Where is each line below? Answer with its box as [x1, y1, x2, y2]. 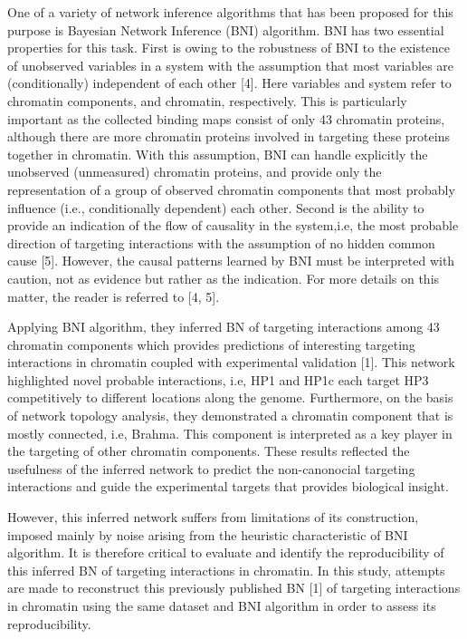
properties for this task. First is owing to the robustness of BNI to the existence [7, 38, 450, 57]
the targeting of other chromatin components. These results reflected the [7, 441, 410, 460]
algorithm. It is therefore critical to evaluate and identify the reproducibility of [7, 543, 444, 562]
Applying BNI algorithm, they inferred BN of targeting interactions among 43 [7, 317, 440, 336]
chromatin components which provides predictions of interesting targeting [7, 334, 415, 353]
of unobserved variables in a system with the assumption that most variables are [7, 55, 454, 74]
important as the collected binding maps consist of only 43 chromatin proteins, [7, 109, 445, 128]
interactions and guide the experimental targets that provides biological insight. [7, 477, 449, 496]
